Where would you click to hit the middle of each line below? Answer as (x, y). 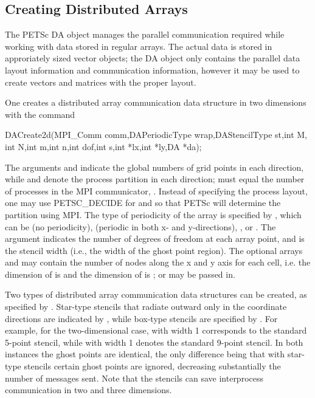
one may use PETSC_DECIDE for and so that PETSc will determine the (143, 203)
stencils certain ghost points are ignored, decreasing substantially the (152, 366)
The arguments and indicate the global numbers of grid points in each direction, (154, 167)
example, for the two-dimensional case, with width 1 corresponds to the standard (156, 330)
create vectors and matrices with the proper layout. (101, 82)
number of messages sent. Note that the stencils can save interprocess (134, 378)
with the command (40, 114)
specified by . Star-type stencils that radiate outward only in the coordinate (146, 307)
